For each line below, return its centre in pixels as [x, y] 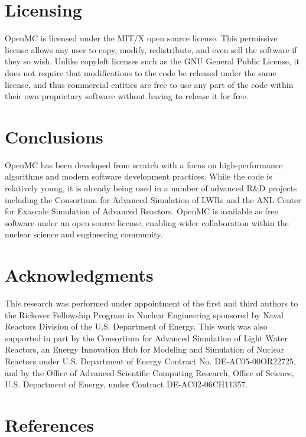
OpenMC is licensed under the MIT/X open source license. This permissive [141, 38]
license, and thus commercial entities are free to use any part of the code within [149, 84]
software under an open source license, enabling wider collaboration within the [147, 222]
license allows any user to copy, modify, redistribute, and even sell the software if [151, 49]
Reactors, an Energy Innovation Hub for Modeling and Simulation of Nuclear [145, 349]
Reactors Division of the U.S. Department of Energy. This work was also [136, 326]
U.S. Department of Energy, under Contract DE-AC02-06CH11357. [126, 384]
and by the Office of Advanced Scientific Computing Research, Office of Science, [149, 372]
